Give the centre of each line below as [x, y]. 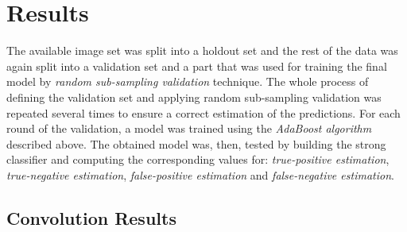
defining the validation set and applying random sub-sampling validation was [194, 97]
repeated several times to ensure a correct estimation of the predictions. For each [203, 112]
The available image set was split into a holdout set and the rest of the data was [202, 50]
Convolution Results [91, 217]
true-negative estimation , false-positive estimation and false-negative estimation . [200, 174]
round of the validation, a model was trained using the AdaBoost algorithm [189, 128]
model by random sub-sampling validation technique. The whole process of [188, 81]
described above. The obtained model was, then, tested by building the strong [196, 143]
